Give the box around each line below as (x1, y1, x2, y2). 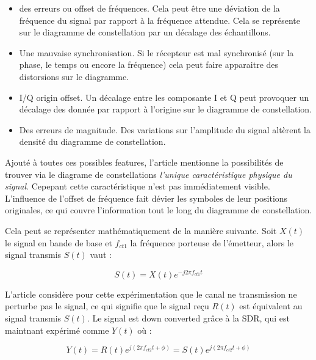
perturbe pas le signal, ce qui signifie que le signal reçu (5, 299, 209, 312)
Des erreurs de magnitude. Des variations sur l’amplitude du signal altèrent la (19, 123, 311, 136)
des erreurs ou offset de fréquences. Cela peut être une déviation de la (19, 2, 280, 14)
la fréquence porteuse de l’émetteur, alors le (130, 236, 294, 249)
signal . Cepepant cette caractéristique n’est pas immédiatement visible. (5, 180, 270, 193)
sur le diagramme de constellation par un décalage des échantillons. (19, 26, 271, 39)
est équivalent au (239, 299, 303, 312)
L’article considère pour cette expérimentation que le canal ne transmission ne (5, 287, 297, 300)
